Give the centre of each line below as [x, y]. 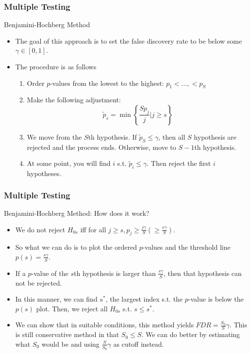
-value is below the [216, 299]
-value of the [50, 273]
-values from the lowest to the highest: [107, 83]
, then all [172, 137]
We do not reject [40, 229]
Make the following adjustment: [74, 100]
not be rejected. [39, 282]
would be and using [70, 344]
